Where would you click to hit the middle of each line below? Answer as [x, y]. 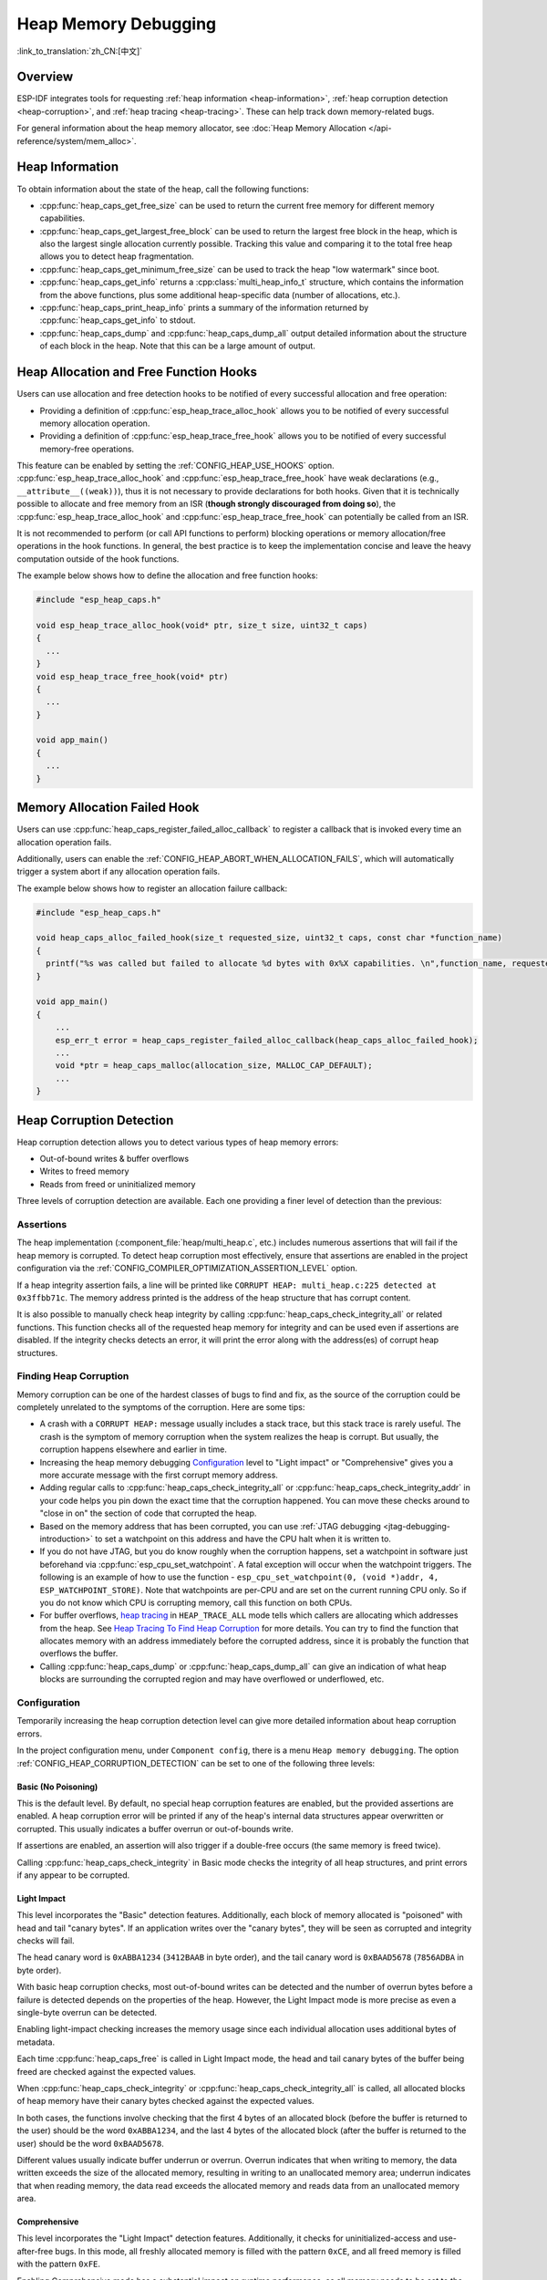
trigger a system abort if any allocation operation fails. [119, 872]
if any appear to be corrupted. [73, 1875]
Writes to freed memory [84, 1171]
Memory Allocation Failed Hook [108, 808]
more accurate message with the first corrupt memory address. [159, 1475]
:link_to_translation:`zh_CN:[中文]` [80, 51]
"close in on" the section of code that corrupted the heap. [148, 1513]
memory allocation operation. [95, 423]
